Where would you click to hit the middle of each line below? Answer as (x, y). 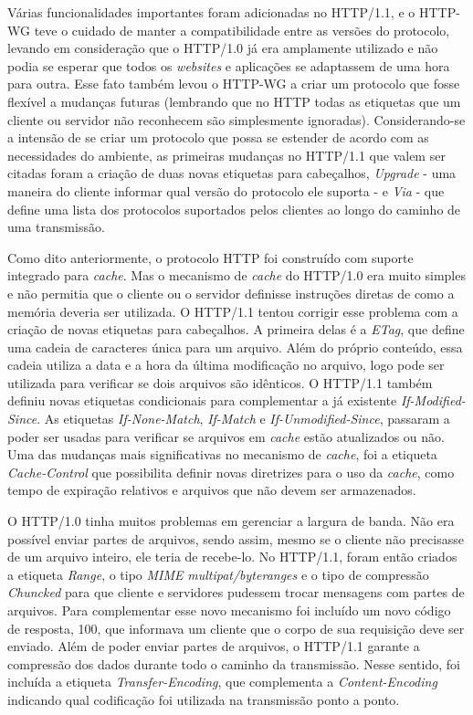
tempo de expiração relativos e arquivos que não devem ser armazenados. (212, 490)
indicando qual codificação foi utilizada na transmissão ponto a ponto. (204, 699)
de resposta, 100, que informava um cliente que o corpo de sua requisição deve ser (236, 628)
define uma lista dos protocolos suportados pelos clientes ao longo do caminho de (234, 209)
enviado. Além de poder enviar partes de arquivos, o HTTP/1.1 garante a (214, 646)
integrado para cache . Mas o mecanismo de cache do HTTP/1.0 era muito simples (236, 275)
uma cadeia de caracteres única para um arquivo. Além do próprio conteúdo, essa (235, 347)
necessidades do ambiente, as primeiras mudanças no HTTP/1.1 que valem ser (226, 155)
